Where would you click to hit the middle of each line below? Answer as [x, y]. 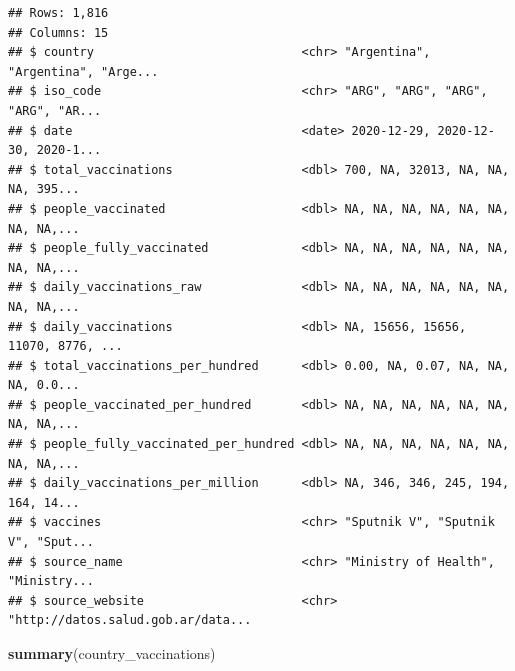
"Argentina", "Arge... [83, 71]
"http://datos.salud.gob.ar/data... [130, 620]
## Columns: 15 [58, 32]
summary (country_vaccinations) [112, 653]
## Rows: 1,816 [58, 13]
